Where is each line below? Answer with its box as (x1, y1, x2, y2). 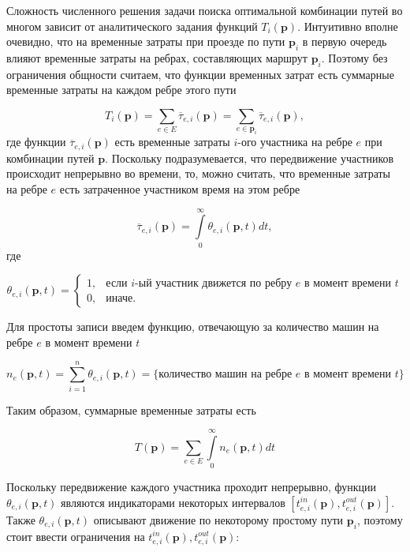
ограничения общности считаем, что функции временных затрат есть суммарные (6, 66, 394, 82)
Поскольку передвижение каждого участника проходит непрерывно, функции (6, 479, 377, 495)
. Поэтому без (321, 49, 388, 66)
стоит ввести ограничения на (6, 528, 145, 544)
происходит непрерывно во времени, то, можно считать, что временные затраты (6, 165, 391, 182)
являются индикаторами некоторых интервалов (61, 494, 285, 510)
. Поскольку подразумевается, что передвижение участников (105, 149, 394, 166)
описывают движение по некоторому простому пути (93, 511, 344, 528)
